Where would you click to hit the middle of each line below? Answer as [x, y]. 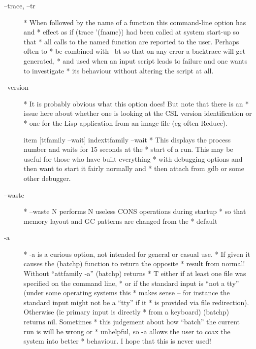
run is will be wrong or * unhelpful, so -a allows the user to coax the [127, 331]
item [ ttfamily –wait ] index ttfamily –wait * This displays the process [127, 139]
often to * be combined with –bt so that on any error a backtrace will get [135, 51]
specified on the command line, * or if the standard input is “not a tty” [131, 283]
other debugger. [47, 178]
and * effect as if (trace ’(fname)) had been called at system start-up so [131, 32]
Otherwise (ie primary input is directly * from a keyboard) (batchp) [127, 312]
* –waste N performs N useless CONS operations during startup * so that [135, 211]
